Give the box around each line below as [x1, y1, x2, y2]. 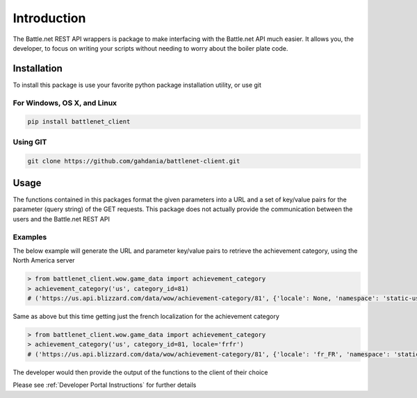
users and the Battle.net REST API [13, 215, 111, 223]
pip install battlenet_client [27, 118, 131, 126]
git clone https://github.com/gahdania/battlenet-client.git [27, 157, 240, 165]
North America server [13, 256, 76, 265]
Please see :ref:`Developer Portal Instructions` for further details [13, 381, 197, 389]
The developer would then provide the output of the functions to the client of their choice [13, 368, 268, 376]
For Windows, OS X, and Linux [13, 98, 117, 108]
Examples [13, 232, 47, 242]
